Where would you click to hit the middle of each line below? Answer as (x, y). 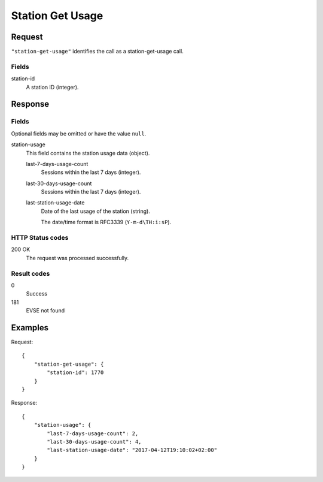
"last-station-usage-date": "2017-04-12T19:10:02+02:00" (132, 450)
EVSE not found (45, 311)
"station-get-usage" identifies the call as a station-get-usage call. (97, 52)
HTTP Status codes (40, 238)
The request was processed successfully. (77, 258)
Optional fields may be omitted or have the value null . (79, 133)
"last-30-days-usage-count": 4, (94, 442)
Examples (30, 328)
